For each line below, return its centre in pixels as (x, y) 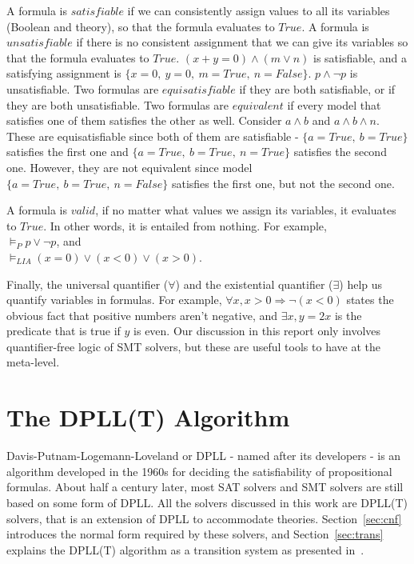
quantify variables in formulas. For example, (114, 300)
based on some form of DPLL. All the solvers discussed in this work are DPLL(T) (207, 502)
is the (348, 315)
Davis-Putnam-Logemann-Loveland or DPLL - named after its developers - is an (204, 456)
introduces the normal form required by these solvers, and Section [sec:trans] (195, 534)
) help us (361, 284)
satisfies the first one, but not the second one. (283, 183)
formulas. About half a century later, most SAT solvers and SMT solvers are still (205, 487)
